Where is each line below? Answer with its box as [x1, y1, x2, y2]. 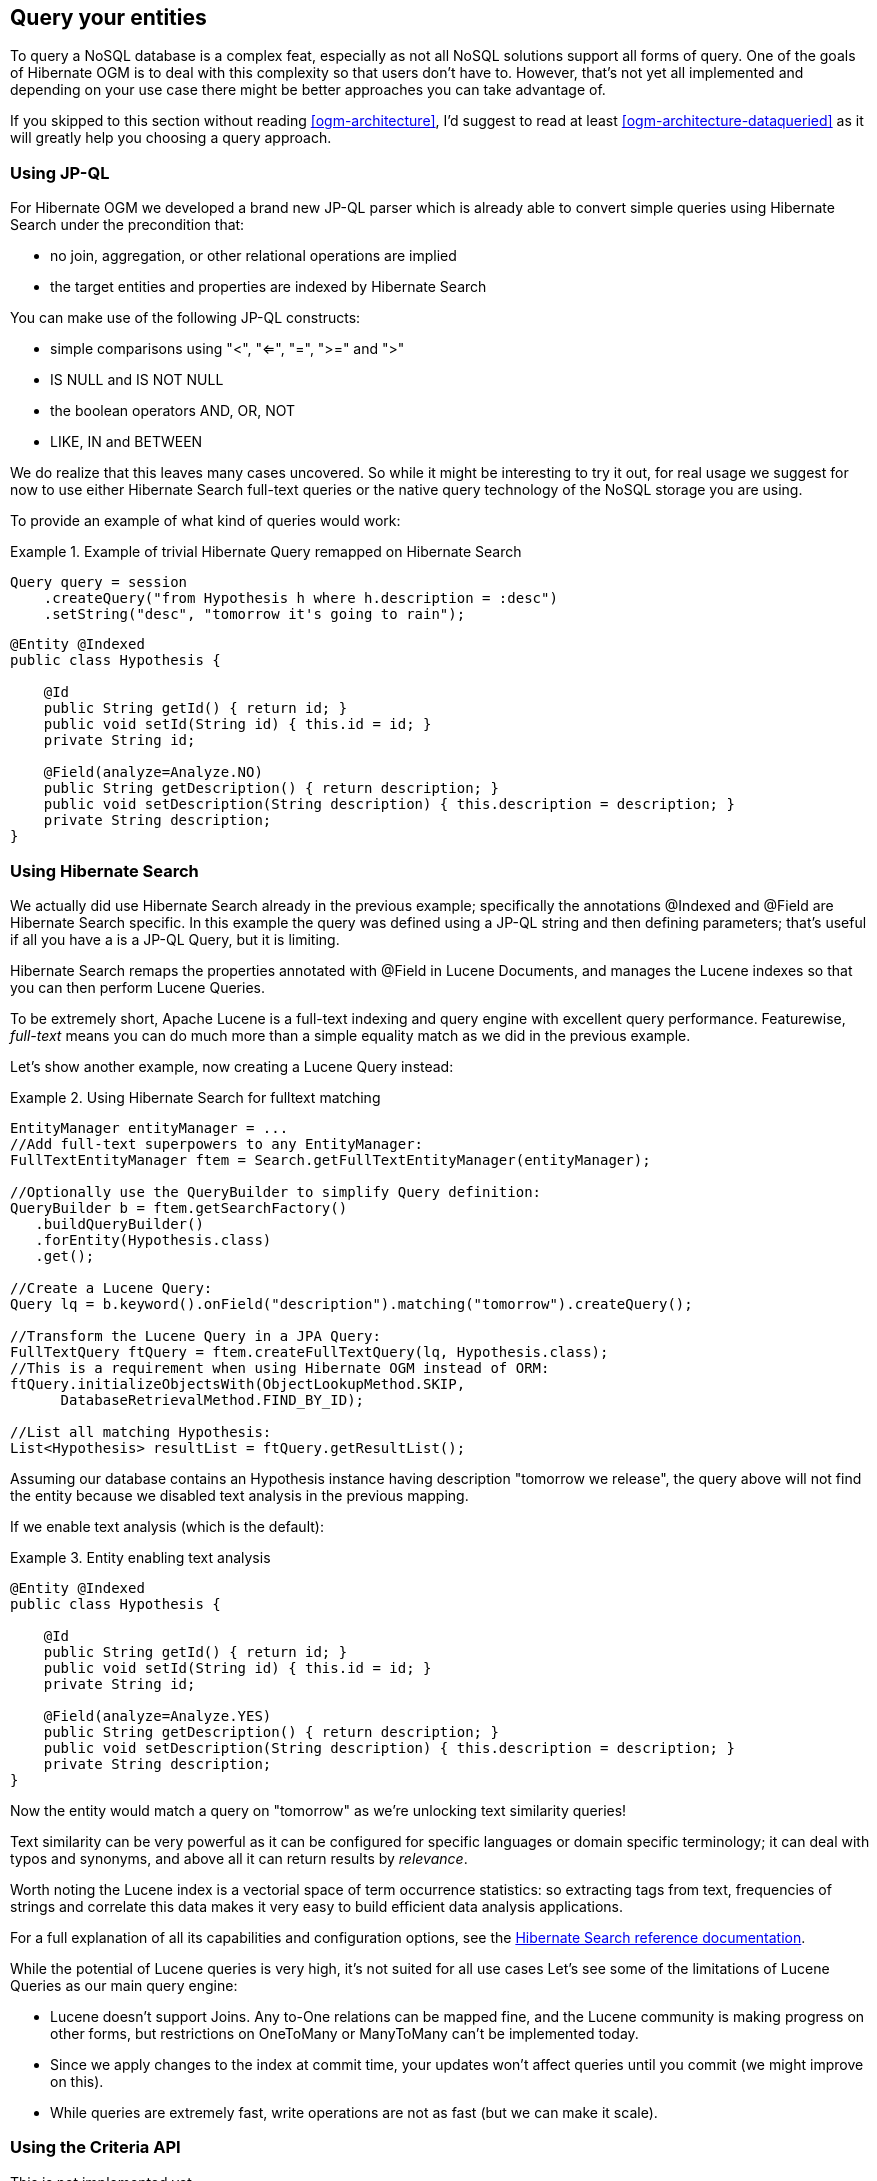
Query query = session [10, 574, 188, 591]
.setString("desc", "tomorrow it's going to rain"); [43, 606, 466, 623]
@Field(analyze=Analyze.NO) [43, 764, 263, 781]
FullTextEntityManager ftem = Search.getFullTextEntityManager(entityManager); [10, 1151, 651, 1168]
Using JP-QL [10, 162, 110, 183]
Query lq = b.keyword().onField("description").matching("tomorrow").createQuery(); [10, 1295, 693, 1312]
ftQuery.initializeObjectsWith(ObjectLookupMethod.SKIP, [10, 1375, 466, 1392]
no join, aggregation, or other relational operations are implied [50, 247, 457, 265]
